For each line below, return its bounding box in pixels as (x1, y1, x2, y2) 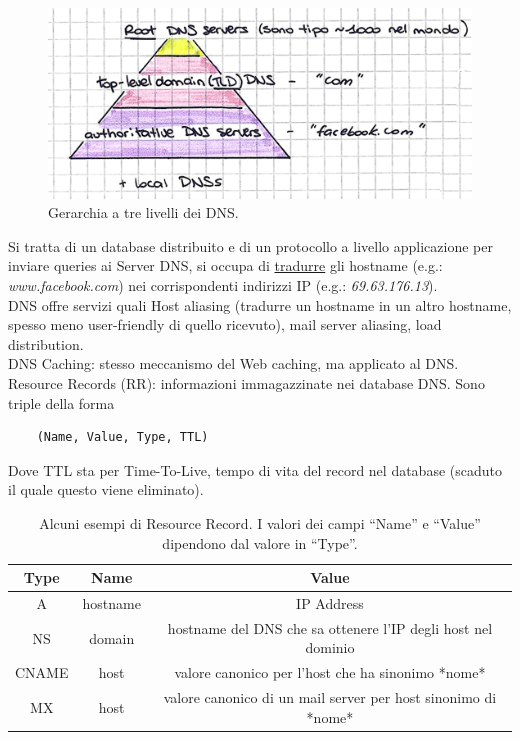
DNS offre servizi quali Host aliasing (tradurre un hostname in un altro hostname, (8, 294, 512, 315)
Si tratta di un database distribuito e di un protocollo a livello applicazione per (8, 235, 493, 256)
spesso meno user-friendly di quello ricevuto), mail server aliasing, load (8, 314, 442, 335)
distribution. (8, 333, 84, 354)
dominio (305, 637, 355, 658)
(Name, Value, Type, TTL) (36, 430, 209, 445)
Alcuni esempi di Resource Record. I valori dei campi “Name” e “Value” (39, 513, 481, 534)
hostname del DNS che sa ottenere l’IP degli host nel (167, 617, 493, 638)
